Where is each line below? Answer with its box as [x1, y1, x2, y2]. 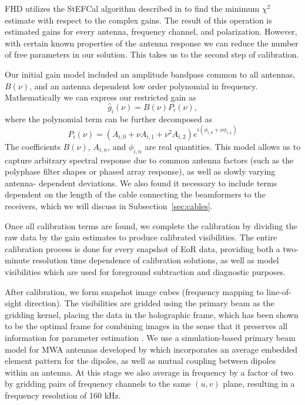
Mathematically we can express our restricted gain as [5, 91, 196, 103]
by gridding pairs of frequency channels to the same [5, 377, 191, 390]
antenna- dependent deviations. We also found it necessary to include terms [5, 176, 277, 189]
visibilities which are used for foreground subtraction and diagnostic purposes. [5, 266, 286, 277]
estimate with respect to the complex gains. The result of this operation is [5, 14, 272, 26]
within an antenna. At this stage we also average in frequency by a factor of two [5, 366, 294, 378]
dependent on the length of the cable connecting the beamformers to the [5, 188, 266, 200]
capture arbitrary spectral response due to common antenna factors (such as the [5, 153, 294, 166]
